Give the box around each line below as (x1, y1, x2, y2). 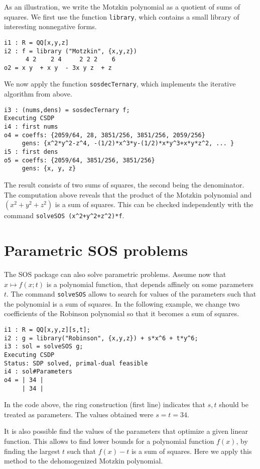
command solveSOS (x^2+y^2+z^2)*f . (4, 210, 124, 221)
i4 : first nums (4, 123, 58, 131)
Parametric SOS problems (4, 240, 188, 260)
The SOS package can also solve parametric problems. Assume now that (4, 268, 226, 279)
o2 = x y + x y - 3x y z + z (4, 64, 112, 71)
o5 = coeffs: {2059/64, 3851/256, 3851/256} (4, 156, 155, 164)
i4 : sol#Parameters (4, 368, 73, 376)
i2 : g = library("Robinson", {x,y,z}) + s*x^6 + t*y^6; (4, 334, 198, 342)
